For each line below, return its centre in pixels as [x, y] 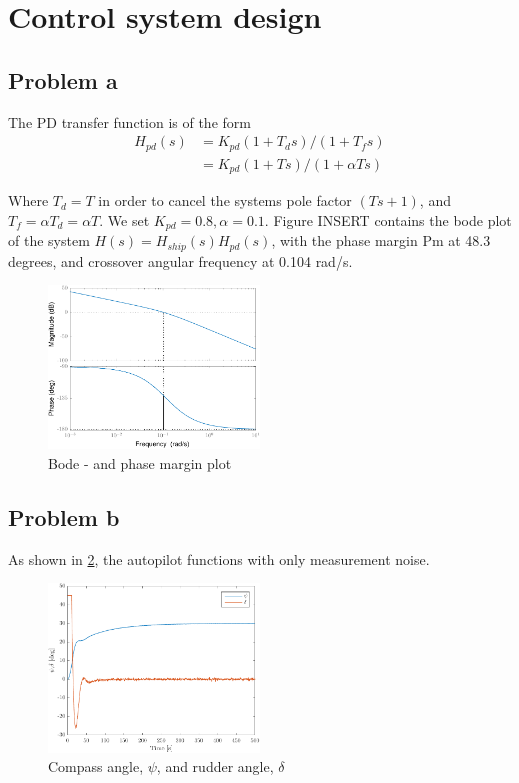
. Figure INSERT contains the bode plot [388, 219]
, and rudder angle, [215, 766]
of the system [49, 240]
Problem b [64, 516]
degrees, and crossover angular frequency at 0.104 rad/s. [180, 260]
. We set [124, 219]
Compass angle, [96, 766]
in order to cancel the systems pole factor [225, 200]
